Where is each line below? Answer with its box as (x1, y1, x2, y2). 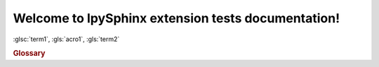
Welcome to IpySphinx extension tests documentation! (13, 10, 340, 26)
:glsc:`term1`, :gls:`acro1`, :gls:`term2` (13, 35, 120, 43)
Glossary (13, 49, 46, 59)
